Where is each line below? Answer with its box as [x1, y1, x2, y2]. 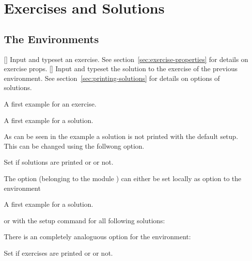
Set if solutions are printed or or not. [4, 157, 113, 167]
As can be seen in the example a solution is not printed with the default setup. [4, 131, 238, 141]
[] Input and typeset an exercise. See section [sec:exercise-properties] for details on [4, 54, 248, 64]
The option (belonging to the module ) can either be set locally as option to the [4, 173, 241, 183]
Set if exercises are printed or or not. [4, 247, 113, 258]
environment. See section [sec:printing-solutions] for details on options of [4, 73, 220, 83]
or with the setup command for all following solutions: [4, 215, 165, 225]
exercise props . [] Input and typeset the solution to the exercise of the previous [4, 63, 238, 74]
